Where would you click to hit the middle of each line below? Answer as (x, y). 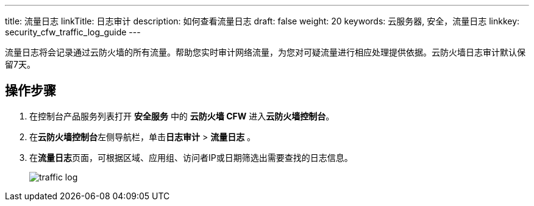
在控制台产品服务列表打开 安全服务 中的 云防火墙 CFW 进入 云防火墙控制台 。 (182, 116)
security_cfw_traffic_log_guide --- (73, 32)
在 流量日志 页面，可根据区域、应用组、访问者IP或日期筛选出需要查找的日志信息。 (191, 157)
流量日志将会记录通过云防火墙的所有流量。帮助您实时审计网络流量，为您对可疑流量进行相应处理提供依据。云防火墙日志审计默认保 (265, 52)
